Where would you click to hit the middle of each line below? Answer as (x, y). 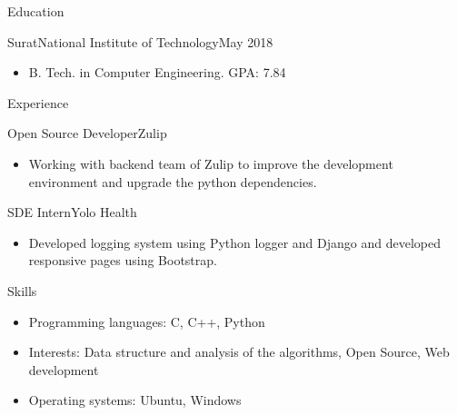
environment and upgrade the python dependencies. (173, 181)
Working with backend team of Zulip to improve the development (211, 163)
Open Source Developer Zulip (87, 133)
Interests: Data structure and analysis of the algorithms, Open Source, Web (239, 352)
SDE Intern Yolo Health (72, 212)
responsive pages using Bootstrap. (123, 260)
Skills (22, 290)
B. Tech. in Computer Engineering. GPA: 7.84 (157, 72)
